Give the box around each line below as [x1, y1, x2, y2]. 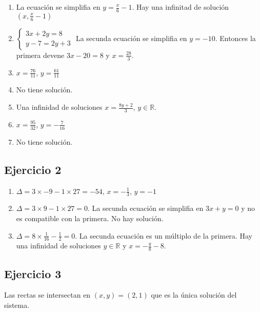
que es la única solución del [151, 289, 237, 300]
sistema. [4, 300, 30, 310]
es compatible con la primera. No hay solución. [16, 212, 164, 223]
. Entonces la [215, 32, 256, 43]
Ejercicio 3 [4, 265, 62, 281]
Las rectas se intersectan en [4, 289, 91, 300]
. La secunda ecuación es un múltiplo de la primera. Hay [75, 230, 252, 241]
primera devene [16, 49, 65, 60]
